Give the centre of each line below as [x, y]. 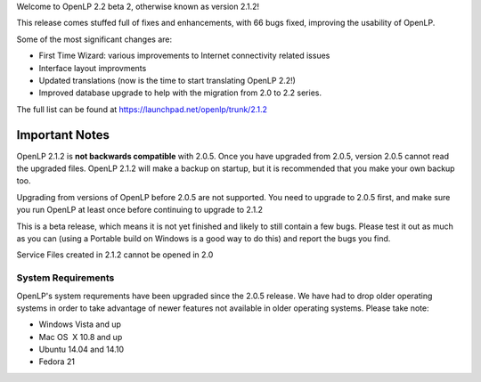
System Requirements [65, 278]
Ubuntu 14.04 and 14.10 [82, 349]
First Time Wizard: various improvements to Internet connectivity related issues [184, 56]
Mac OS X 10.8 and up [81, 337]
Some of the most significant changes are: [94, 39]
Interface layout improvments [93, 68]
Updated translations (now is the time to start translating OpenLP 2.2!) [167, 80]
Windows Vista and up [80, 324]
